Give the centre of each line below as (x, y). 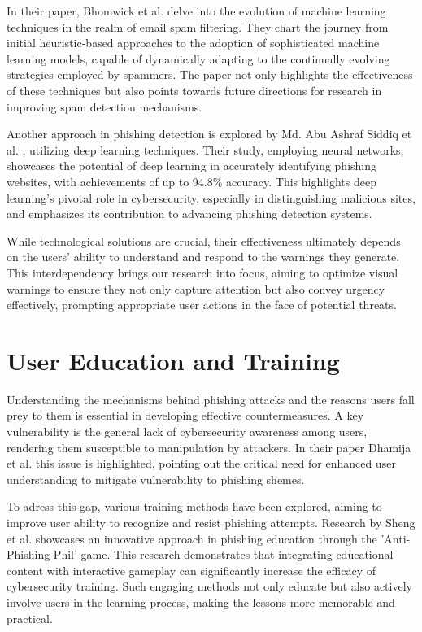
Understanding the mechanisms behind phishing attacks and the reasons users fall (211, 399)
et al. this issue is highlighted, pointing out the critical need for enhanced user (201, 463)
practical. (30, 618)
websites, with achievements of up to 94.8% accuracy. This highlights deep (191, 181)
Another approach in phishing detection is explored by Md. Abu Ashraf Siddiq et (209, 134)
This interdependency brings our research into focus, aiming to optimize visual (202, 272)
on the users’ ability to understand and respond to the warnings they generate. (203, 257)
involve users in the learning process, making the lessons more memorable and (201, 601)
